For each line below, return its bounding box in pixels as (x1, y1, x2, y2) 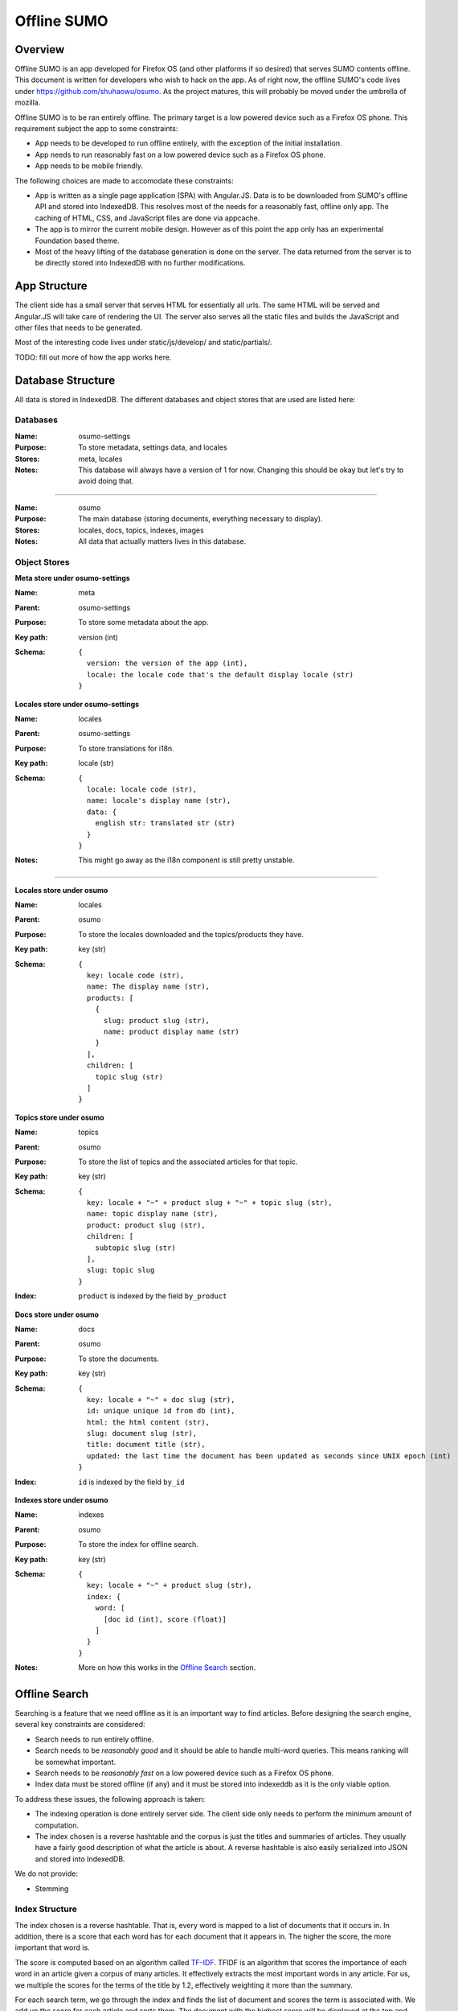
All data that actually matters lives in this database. (78, 536, 247, 546)
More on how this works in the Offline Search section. (78, 1663, 256, 1672)
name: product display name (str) (103, 1026, 240, 1036)
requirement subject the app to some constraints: (14, 124, 178, 134)
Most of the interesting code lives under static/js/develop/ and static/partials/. (14, 338, 272, 348)
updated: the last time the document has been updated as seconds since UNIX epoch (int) (86, 1451, 452, 1460)
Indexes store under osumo (14, 1495, 108, 1505)
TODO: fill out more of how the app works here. (14, 352, 172, 362)
